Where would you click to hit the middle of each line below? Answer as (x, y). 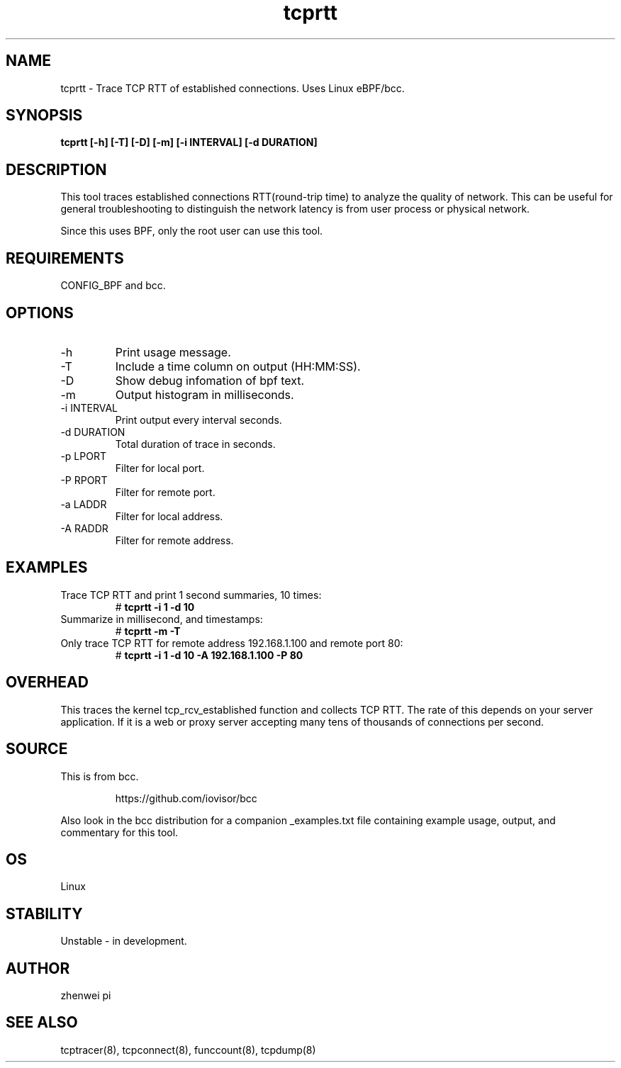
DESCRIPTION (56, 169)
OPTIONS (40, 313)
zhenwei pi (86, 996)
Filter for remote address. (174, 540)
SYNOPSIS (44, 116)
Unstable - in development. (124, 941)
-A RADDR (84, 528)
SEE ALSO (42, 1023)
